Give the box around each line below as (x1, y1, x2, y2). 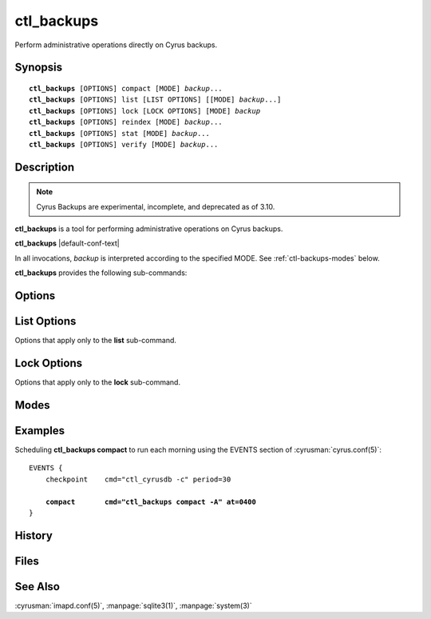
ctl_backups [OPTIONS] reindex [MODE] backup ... (29, 118, 223, 127)
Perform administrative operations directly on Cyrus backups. (14, 40, 218, 50)
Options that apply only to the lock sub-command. (14, 377, 181, 387)
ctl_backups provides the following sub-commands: (14, 268, 188, 278)
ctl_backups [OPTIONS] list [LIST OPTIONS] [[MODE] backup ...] (29, 95, 282, 104)
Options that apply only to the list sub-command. (14, 336, 177, 345)
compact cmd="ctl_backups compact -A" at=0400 (45, 497, 257, 506)
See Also (14, 580, 60, 593)
